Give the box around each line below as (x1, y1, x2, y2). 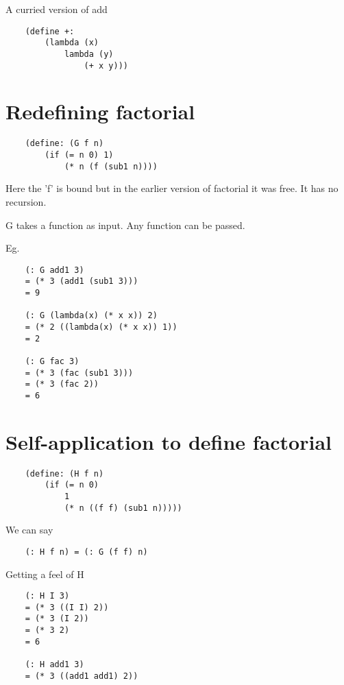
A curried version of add (5, 2, 108, 16)
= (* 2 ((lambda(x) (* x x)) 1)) (25, 322, 177, 332)
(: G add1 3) (25, 265, 84, 275)
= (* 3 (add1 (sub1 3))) (25, 276, 138, 287)
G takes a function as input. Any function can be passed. (5, 217, 245, 232)
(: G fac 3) (25, 356, 79, 366)
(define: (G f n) (25, 139, 104, 149)
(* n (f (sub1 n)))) (64, 161, 158, 171)
